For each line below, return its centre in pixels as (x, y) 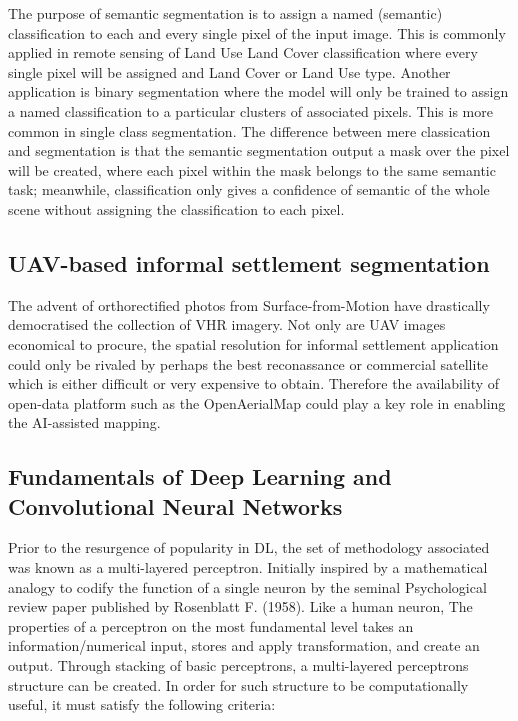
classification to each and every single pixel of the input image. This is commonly (257, 32)
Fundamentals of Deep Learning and (200, 476)
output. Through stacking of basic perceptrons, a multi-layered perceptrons (238, 665)
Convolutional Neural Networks (175, 505)
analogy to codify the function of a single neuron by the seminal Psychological (247, 586)
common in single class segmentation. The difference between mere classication (249, 130)
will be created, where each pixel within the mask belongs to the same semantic (252, 169)
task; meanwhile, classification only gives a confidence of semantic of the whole (249, 189)
